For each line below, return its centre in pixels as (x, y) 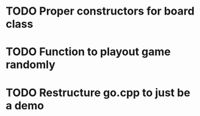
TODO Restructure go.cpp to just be (98, 93)
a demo (25, 105)
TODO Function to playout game (88, 52)
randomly (30, 65)
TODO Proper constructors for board (100, 11)
